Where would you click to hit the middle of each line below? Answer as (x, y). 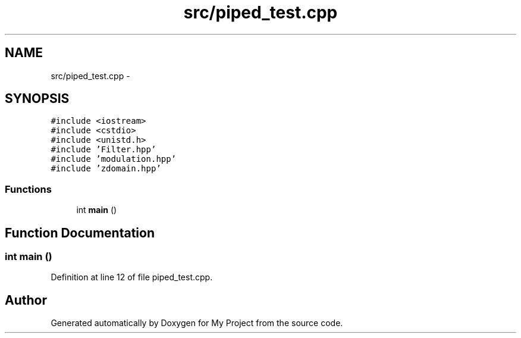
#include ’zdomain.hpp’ (106, 169)
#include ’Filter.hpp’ (103, 150)
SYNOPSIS (37, 99)
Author (26, 300)
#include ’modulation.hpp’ (114, 159)
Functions (28, 189)
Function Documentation (80, 233)
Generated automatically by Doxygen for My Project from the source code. (197, 323)
